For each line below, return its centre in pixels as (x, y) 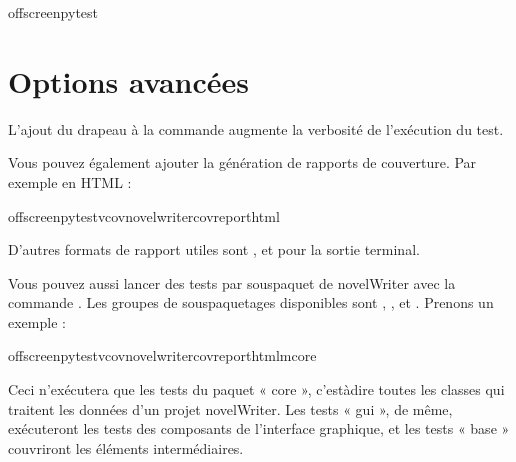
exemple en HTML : (70, 181)
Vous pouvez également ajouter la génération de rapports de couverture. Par (242, 162)
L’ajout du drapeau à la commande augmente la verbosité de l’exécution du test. (256, 128)
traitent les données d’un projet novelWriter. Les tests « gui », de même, (230, 408)
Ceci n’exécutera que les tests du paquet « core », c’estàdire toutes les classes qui (256, 389)
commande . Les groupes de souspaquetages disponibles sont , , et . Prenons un (251, 302)
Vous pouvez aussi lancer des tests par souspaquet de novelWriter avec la (232, 282)
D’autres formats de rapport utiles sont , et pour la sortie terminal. (214, 249)
